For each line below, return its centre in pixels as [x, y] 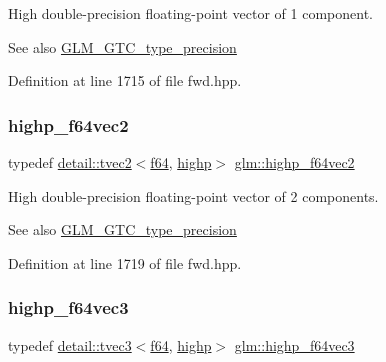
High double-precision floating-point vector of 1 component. [190, 13]
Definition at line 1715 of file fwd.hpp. [125, 80]
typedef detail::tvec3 [70, 344]
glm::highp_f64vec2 [294, 162]
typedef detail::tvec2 [70, 162]
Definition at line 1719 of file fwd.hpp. [125, 262]
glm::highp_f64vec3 [294, 344]
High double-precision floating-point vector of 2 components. [193, 195]
